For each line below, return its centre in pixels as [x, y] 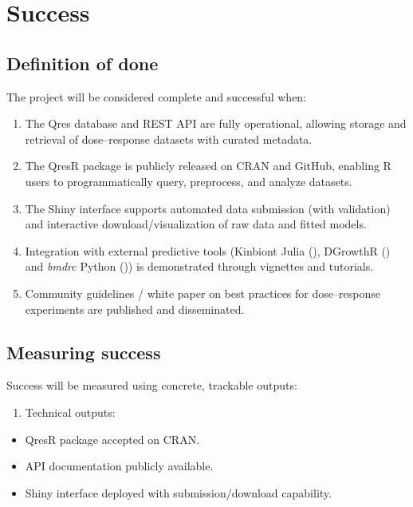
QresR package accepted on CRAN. [112, 439]
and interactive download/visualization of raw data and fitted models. [196, 224]
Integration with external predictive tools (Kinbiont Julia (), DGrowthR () [208, 250]
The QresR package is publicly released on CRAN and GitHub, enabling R [208, 166]
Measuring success [84, 352]
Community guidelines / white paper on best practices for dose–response [203, 293]
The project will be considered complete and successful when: [157, 96]
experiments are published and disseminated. [135, 309]
